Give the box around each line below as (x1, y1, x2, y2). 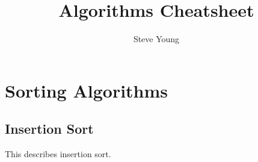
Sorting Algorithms (5, 78, 168, 102)
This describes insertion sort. (5, 148, 111, 160)
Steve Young (133, 33, 180, 45)
